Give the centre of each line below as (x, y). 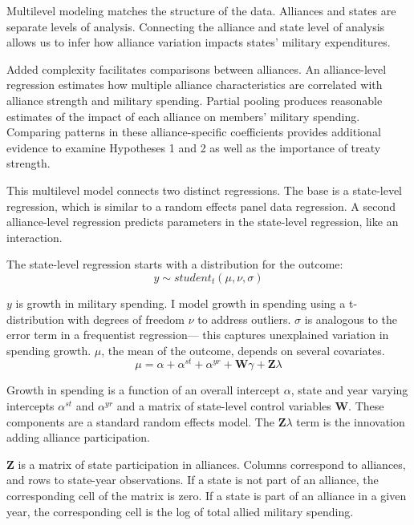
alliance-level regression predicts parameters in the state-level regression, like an (203, 222)
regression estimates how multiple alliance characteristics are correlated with (195, 85)
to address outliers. (244, 319)
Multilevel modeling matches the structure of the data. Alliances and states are (201, 10)
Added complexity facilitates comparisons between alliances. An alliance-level (197, 69)
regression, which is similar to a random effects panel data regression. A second (201, 206)
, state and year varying (349, 390)
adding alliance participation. (78, 437)
